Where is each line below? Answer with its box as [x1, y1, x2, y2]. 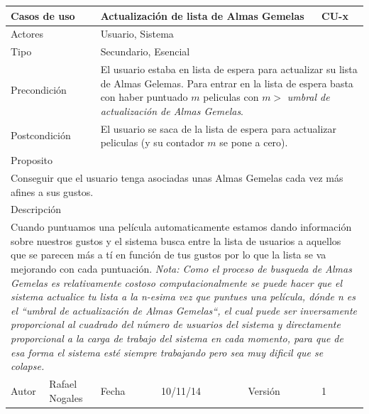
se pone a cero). [219, 135, 288, 150]
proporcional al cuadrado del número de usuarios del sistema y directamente [11, 317, 341, 332]
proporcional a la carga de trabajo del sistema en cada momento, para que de [11, 330, 343, 345]
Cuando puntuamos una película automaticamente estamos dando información [11, 219, 352, 234]
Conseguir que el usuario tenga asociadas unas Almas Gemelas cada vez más [11, 170, 343, 185]
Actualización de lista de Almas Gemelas [100, 8, 304, 23]
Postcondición [11, 128, 71, 143]
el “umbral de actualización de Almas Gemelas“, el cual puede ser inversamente [11, 303, 358, 317]
